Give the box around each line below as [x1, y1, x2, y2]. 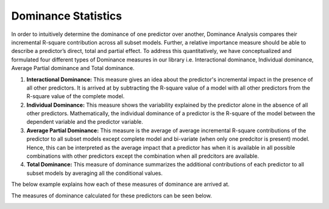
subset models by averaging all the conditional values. [26, 169, 163, 177]
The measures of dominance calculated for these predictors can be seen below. [11, 192, 213, 199]
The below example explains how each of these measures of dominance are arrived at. [11, 180, 230, 188]
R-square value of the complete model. [26, 93, 125, 100]
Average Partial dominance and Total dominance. [11, 65, 135, 72]
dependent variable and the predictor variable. [26, 118, 143, 126]
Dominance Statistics [11, 9, 122, 23]
